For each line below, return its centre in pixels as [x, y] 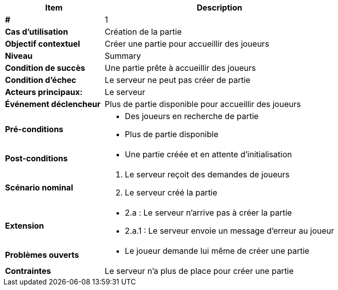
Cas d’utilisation [37, 32]
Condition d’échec [41, 80]
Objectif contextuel [43, 44]
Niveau [19, 56]
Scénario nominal [39, 187]
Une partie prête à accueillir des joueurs [180, 68]
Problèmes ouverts [42, 255]
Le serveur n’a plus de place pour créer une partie [199, 271]
